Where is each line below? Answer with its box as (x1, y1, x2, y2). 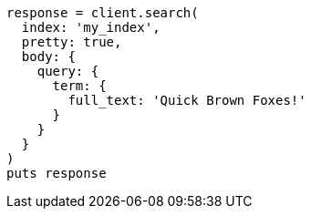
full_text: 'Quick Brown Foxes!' (67, 93, 306, 108)
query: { (36, 64, 99, 78)
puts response (6, 166, 107, 180)
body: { (21, 49, 76, 64)
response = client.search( (6, 5, 199, 20)
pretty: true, (21, 35, 122, 49)
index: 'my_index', (21, 20, 161, 35)
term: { (52, 78, 107, 93)
